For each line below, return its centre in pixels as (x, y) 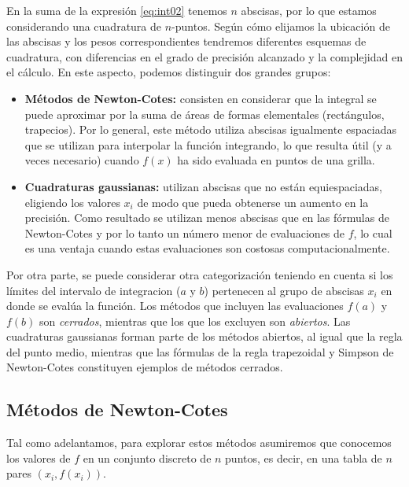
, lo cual (373, 232)
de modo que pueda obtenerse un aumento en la (253, 202)
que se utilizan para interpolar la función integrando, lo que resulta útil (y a (208, 144)
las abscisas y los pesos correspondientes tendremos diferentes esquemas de (186, 41)
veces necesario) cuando (82, 160)
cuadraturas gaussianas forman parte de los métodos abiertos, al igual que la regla (204, 336)
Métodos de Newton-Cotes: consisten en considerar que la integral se (201, 98)
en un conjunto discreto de (147, 457)
